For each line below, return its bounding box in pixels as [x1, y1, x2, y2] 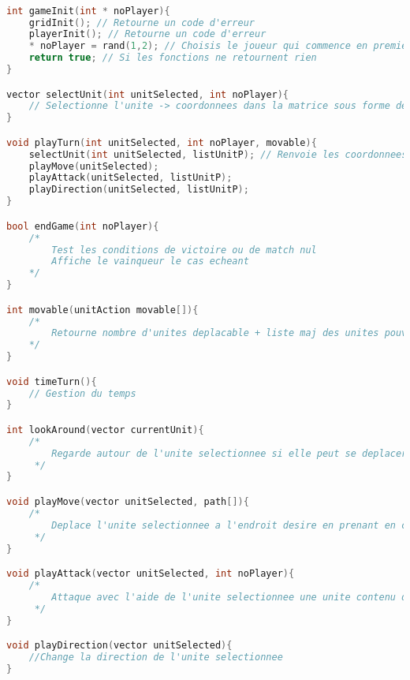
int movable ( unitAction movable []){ [6, 304, 199, 316]
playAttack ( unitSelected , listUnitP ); [28, 172, 233, 184]
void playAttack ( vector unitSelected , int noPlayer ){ [6, 568, 295, 580]
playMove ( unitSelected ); [28, 160, 159, 172]
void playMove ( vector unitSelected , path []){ [6, 496, 249, 507]
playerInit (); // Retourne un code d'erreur [28, 28, 266, 40]
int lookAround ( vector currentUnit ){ [6, 424, 204, 435]
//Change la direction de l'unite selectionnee [28, 651, 283, 663]
